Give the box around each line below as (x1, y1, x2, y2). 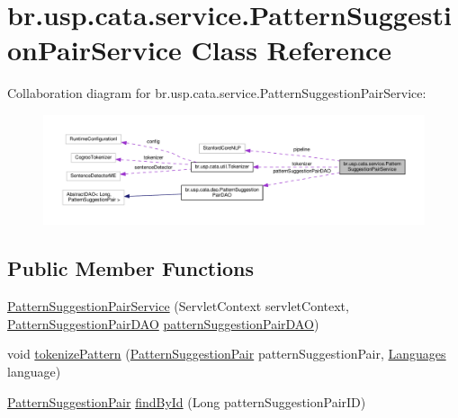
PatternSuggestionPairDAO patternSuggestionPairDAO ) (7, 314, 319, 333)
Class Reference (191, 31, 392, 68)
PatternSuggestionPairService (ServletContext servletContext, (7, 297, 349, 316)
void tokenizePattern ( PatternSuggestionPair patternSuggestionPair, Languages (7, 344, 446, 363)
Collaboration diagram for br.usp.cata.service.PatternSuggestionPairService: (7, 84, 427, 102)
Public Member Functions (7, 254, 254, 282)
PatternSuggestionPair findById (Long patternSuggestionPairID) (7, 392, 366, 411)
